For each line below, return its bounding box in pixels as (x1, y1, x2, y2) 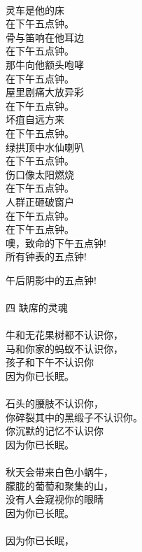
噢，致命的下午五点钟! (6, 235, 106, 250)
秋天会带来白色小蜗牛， (6, 465, 113, 479)
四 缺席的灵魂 (6, 300, 68, 315)
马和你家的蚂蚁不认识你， (6, 341, 123, 355)
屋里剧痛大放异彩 (6, 85, 84, 99)
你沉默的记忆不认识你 (6, 423, 104, 438)
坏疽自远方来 (6, 112, 64, 127)
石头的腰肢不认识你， (6, 396, 104, 411)
